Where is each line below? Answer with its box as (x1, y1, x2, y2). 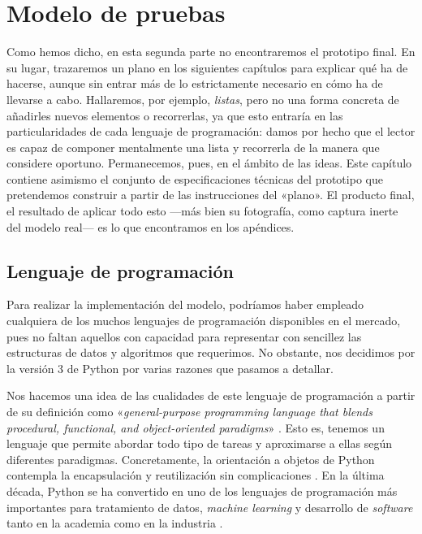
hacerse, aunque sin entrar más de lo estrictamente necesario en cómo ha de (6, 75, 383, 92)
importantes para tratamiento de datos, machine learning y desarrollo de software (6, 498, 413, 515)
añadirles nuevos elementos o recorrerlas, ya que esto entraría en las (6, 106, 343, 124)
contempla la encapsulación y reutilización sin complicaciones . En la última (6, 467, 385, 484)
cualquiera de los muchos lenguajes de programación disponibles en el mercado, (6, 312, 401, 329)
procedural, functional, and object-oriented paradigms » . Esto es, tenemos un (6, 419, 385, 436)
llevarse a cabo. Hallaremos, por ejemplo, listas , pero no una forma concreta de (6, 90, 399, 107)
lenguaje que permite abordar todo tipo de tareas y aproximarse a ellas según (6, 435, 392, 452)
